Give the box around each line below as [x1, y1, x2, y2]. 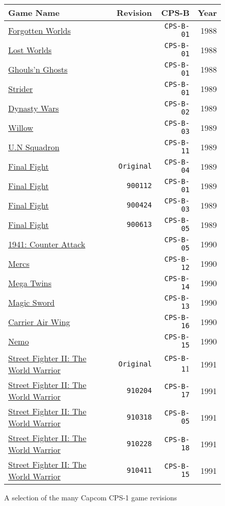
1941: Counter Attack [8, 238, 85, 250]
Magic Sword [8, 296, 55, 308]
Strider [8, 82, 33, 95]
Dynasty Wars [8, 102, 59, 114]
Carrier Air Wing [8, 315, 71, 328]
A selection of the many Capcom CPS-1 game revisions [4, 492, 177, 502]
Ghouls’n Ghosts [8, 63, 68, 75]
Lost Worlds [8, 43, 52, 56]
